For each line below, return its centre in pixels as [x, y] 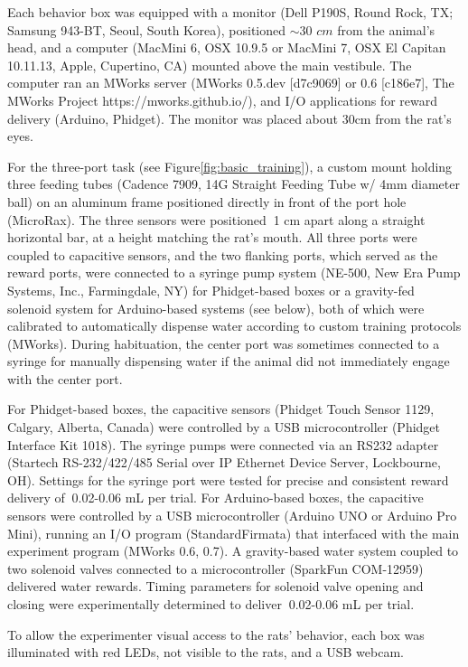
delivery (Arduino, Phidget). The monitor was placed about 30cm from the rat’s [229, 118]
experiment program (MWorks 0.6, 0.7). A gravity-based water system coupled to [233, 551]
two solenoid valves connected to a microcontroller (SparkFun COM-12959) [215, 568]
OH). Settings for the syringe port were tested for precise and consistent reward [228, 479]
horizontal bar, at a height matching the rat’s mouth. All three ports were [212, 237]
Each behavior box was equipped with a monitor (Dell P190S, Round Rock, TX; [230, 12]
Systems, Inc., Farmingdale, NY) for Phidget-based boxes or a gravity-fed [211, 290]
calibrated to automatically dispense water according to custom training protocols [234, 326]
